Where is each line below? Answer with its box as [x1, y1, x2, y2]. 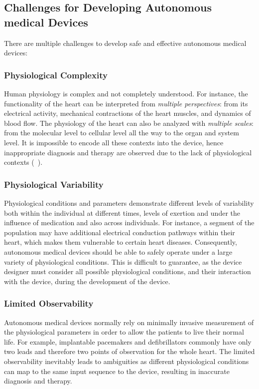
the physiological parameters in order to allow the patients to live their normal [4, 327, 244, 337]
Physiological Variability [4, 178, 104, 190]
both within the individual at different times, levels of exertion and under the [4, 207, 240, 218]
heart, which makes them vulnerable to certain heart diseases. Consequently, [4, 237, 237, 247]
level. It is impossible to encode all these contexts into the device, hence [4, 137, 224, 147]
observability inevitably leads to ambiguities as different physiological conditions [4, 356, 249, 366]
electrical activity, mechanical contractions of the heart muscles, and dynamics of [4, 108, 251, 118]
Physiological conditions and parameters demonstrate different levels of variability [4, 197, 254, 208]
